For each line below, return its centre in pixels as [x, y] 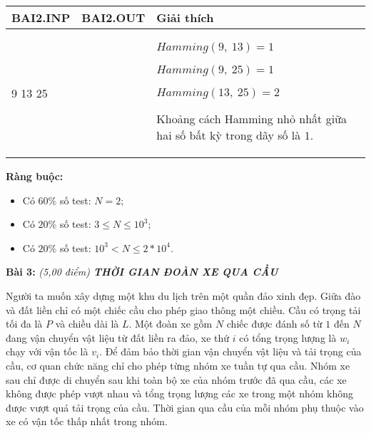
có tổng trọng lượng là [288, 337]
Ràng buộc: [35, 176]
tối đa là [24, 324]
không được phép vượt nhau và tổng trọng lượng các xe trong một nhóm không [180, 393]
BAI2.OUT [113, 17]
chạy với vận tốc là [47, 351]
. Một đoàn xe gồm [171, 324]
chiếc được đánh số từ [274, 324]
